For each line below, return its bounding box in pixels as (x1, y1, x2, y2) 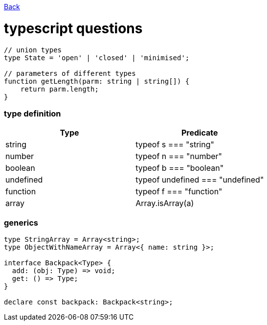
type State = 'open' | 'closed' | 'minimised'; (4, 53, 190, 62)
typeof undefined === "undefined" (135, 175, 264, 185)
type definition (4, 108, 61, 118)
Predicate (181, 128, 218, 138)
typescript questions (4, 20, 143, 37)
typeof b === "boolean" (135, 163, 224, 173)
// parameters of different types (4, 69, 136, 77)
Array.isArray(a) (135, 198, 194, 209)
